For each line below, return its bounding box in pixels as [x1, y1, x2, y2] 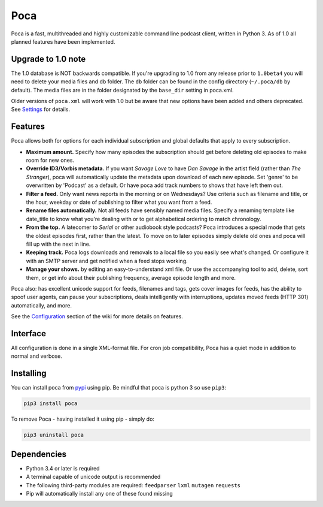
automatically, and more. [11, 301, 72, 309]
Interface [11, 328, 46, 339]
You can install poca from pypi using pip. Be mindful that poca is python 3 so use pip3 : [11, 384, 227, 391]
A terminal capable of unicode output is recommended [26, 473, 161, 481]
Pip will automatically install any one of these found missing [26, 490, 173, 497]
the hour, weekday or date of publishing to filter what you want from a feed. [26, 198, 212, 206]
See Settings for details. [11, 105, 70, 113]
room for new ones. [26, 156, 75, 164]
